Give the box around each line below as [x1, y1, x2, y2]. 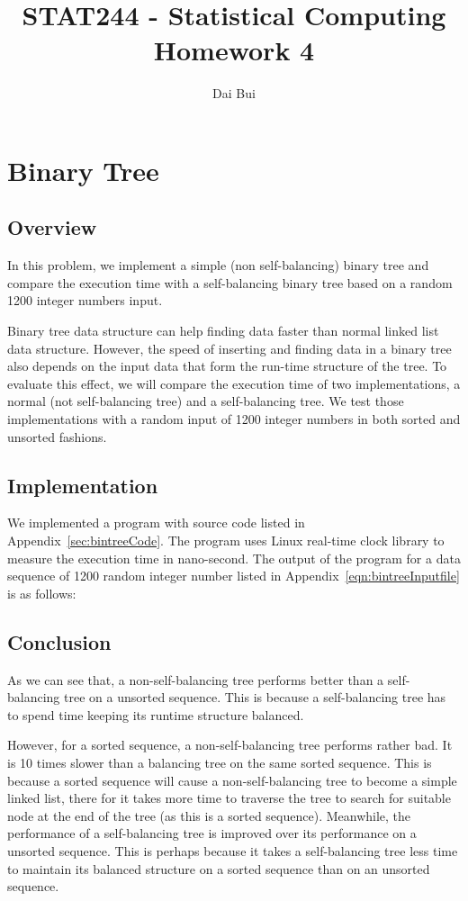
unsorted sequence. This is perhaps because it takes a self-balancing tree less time [7, 841, 458, 860]
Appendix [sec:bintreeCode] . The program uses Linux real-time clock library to [7, 531, 445, 550]
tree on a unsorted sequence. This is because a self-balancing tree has [64, 688, 446, 707]
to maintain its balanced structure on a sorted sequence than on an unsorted [7, 859, 430, 878]
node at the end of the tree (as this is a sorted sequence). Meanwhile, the [7, 806, 411, 824]
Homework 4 [153, 32, 315, 68]
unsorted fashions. [7, 427, 107, 446]
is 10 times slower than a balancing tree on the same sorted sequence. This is [7, 752, 432, 771]
